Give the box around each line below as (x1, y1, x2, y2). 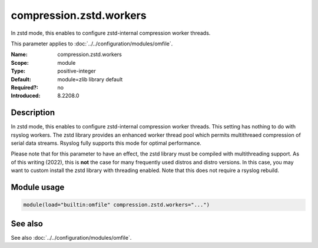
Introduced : (11, 92, 41, 100)
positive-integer (57, 68, 97, 75)
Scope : (11, 59, 29, 66)
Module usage (11, 182, 65, 192)
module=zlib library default (57, 75, 123, 82)
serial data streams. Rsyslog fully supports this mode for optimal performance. (11, 139, 201, 147)
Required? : (11, 84, 38, 91)
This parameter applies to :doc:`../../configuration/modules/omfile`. (11, 40, 173, 47)
